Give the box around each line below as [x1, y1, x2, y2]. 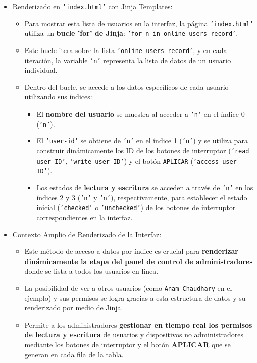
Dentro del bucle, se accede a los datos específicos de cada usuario [24, 81, 229, 92]
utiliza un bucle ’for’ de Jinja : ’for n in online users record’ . [24, 28, 238, 38]
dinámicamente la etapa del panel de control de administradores [24, 255, 253, 266]
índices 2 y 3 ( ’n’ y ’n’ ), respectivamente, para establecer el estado [36, 192, 247, 202]
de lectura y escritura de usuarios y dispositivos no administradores [24, 329, 244, 340]
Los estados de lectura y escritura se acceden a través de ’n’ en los [36, 182, 253, 192]
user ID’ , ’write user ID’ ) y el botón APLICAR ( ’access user [36, 155, 237, 166]
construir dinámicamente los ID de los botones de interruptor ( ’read [36, 145, 249, 156]
